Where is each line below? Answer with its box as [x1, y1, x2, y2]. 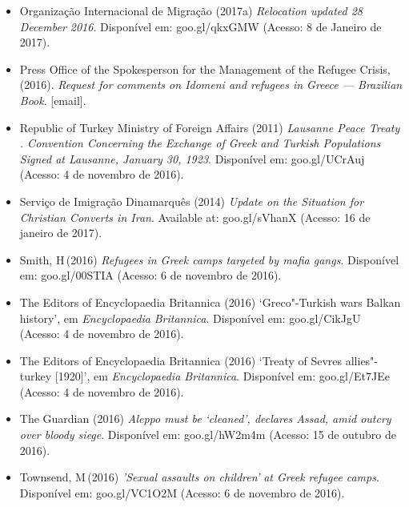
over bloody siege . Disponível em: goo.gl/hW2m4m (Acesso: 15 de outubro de [19, 426, 396, 443]
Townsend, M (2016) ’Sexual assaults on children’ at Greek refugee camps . [19, 469, 379, 485]
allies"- [345, 352, 379, 368]
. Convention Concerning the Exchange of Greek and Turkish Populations [19, 135, 381, 151]
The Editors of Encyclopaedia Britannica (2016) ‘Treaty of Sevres [19, 352, 343, 368]
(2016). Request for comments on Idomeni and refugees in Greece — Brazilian [19, 76, 403, 93]
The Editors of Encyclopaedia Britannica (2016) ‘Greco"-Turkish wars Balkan [19, 293, 401, 310]
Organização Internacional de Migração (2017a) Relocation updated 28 [19, 2, 363, 18]
